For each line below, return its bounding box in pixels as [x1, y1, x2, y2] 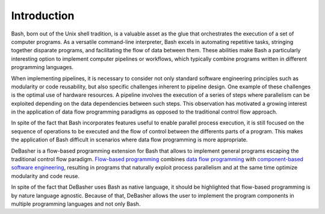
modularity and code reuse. [11, 172, 79, 180]
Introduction [11, 9, 75, 22]
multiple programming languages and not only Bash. [11, 200, 141, 207]
